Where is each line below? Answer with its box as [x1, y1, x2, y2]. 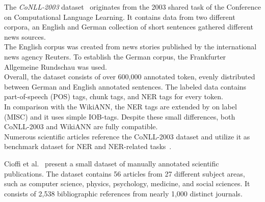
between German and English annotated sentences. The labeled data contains [4, 81, 247, 92]
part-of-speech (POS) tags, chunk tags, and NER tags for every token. [4, 91, 223, 102]
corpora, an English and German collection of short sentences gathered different [4, 21, 253, 32]
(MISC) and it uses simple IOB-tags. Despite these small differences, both [4, 111, 235, 122]
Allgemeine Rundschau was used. [4, 61, 107, 72]
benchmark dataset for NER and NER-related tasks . [4, 141, 172, 152]
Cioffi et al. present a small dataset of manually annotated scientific [4, 158, 219, 168]
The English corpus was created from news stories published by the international [4, 41, 257, 52]
